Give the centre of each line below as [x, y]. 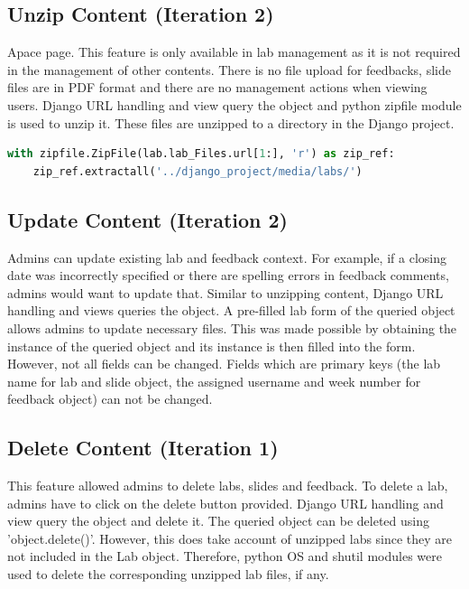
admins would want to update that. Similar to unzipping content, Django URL [225, 292]
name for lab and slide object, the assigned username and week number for [214, 381]
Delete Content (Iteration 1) [143, 448]
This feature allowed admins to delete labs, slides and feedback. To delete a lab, [228, 486]
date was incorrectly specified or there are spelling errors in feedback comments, [228, 275]
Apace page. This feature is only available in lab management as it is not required [234, 52]
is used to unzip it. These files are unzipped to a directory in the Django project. [231, 122]
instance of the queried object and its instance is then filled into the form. [212, 346]
